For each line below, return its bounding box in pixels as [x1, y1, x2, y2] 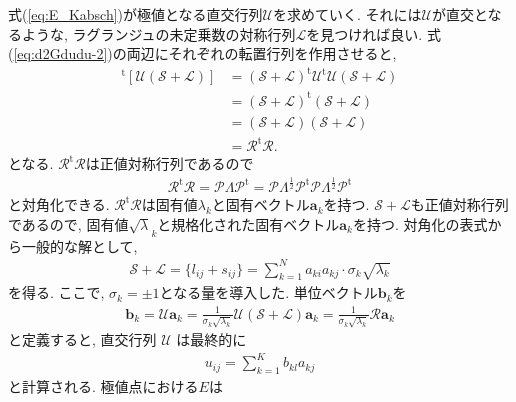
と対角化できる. [8, 194, 110, 215]
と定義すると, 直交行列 [8, 329, 157, 350]
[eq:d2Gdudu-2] [13, 43, 108, 64]
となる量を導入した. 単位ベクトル [159, 282, 378, 303]
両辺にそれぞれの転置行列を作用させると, [126, 43, 397, 64]
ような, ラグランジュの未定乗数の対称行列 [21, 23, 296, 44]
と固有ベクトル [211, 194, 310, 215]
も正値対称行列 [410, 194, 509, 215]
